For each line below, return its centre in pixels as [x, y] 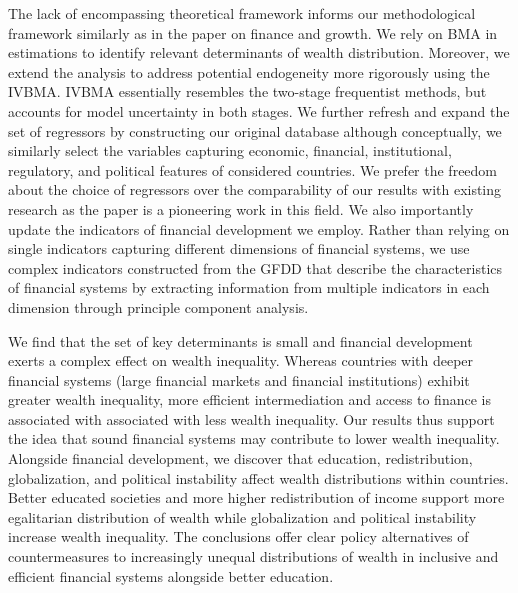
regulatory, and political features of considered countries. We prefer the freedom [253, 169]
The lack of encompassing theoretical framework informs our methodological [242, 13]
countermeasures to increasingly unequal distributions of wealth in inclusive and [253, 556]
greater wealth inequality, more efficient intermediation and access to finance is [249, 399]
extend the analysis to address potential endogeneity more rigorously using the [249, 71]
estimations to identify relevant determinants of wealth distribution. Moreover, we [259, 52]
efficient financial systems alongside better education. [171, 575]
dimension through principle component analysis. [158, 306]
